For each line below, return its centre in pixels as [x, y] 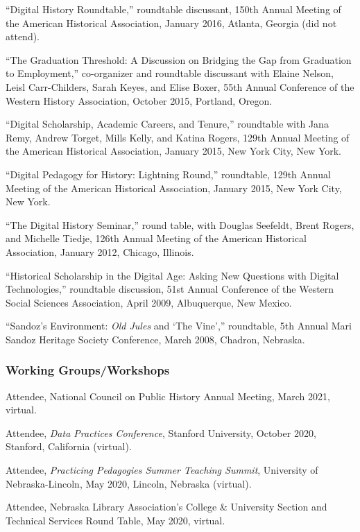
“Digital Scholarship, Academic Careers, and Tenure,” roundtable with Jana [167, 124]
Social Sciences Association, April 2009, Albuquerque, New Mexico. [149, 302]
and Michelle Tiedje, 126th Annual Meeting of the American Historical [156, 238]
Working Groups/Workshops [88, 370]
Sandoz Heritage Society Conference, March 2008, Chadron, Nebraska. [155, 339]
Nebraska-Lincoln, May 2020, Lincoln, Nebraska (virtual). [129, 483]
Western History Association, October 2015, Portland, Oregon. [139, 100]
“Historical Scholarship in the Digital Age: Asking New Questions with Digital [172, 275]
